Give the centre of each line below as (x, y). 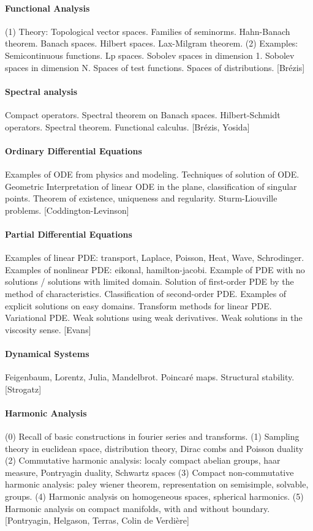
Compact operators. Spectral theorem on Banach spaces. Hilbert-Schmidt (143, 114)
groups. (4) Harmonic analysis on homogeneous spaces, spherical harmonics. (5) (154, 496)
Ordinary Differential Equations (74, 150)
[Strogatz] (23, 389)
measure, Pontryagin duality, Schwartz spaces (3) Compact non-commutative (149, 472)
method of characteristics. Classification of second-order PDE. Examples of (146, 293)
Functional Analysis (47, 8)
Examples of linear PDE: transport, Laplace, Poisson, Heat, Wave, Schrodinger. (155, 258)
